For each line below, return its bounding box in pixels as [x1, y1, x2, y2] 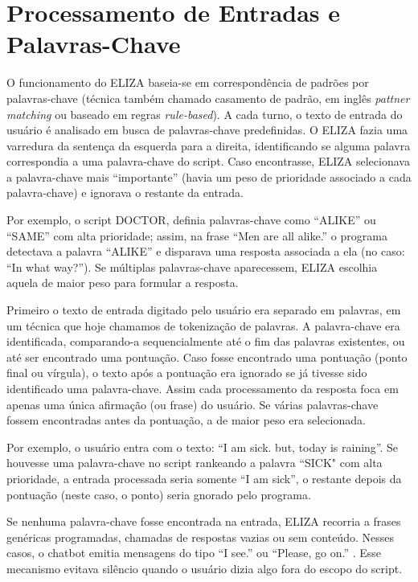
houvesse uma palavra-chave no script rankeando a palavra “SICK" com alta [6, 454, 383, 471]
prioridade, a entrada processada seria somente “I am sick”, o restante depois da [6, 469, 402, 486]
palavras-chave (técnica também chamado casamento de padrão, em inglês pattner [6, 89, 410, 106]
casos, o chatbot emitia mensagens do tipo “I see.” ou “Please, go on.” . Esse [6, 544, 382, 561]
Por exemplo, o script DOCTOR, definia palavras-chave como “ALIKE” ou [6, 211, 376, 228]
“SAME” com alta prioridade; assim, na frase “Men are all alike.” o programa [6, 227, 387, 244]
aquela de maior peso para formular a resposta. [6, 274, 239, 291]
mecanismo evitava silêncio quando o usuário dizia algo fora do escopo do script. [6, 559, 403, 576]
